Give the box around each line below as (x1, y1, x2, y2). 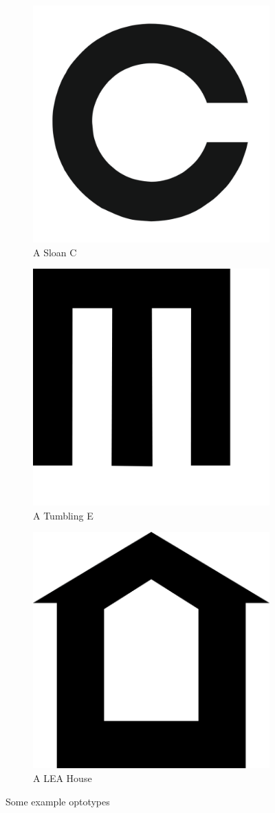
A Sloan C (33, 245, 77, 259)
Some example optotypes (5, 794, 110, 808)
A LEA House (33, 771, 92, 785)
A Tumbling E (33, 508, 93, 522)
